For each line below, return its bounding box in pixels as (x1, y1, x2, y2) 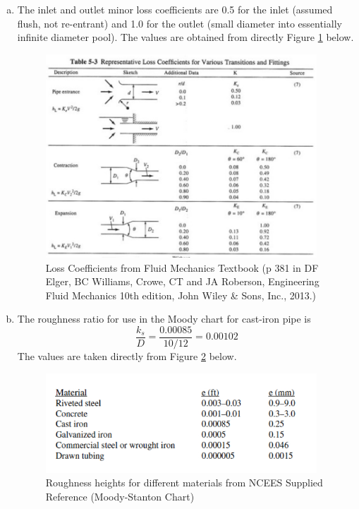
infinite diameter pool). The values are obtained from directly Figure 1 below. (17, 30, 354, 44)
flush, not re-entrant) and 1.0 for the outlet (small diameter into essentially (17, 16, 342, 30)
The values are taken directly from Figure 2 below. (17, 349, 237, 364)
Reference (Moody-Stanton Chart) (45, 489, 195, 503)
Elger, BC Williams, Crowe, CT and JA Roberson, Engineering (45, 274, 320, 289)
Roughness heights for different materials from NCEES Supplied (45, 475, 323, 490)
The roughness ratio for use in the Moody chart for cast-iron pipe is (17, 311, 311, 326)
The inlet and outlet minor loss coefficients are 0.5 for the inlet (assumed (17, 2, 333, 16)
